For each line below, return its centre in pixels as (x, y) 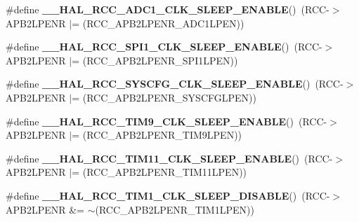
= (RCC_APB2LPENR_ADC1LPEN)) (158, 23)
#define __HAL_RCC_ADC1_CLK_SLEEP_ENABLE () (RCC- (168, 9)
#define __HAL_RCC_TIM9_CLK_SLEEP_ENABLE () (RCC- (167, 121)
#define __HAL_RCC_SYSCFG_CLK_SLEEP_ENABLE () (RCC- (175, 84)
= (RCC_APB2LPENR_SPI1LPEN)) (155, 60)
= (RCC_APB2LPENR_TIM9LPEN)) (157, 135)
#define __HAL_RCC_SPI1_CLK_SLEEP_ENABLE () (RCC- (164, 47)
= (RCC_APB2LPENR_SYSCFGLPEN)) (164, 97)
